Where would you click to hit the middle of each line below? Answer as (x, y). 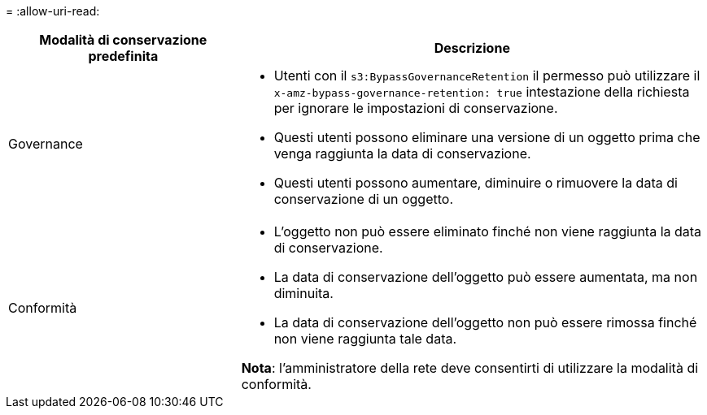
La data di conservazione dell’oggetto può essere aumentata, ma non (486, 277)
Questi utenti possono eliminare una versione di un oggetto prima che (487, 137)
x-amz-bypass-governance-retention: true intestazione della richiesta (482, 92)
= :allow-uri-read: (53, 11)
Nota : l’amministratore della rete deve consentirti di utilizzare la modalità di (470, 368)
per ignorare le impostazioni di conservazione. (416, 108)
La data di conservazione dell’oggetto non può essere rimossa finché (485, 322)
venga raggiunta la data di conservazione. (402, 153)
